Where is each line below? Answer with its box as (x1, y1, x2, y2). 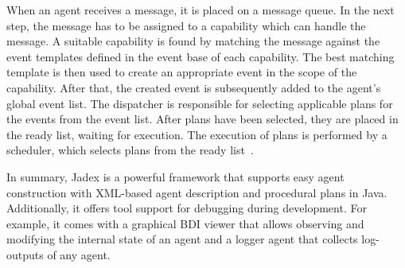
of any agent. (47, 246, 111, 262)
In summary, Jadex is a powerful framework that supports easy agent (6, 168, 345, 184)
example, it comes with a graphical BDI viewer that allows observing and (6, 215, 364, 231)
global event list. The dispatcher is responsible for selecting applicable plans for (6, 95, 393, 111)
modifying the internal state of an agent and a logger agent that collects (6, 231, 358, 247)
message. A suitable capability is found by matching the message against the (6, 33, 380, 49)
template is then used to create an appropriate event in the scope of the (6, 64, 357, 80)
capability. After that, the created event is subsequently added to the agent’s (6, 79, 381, 95)
